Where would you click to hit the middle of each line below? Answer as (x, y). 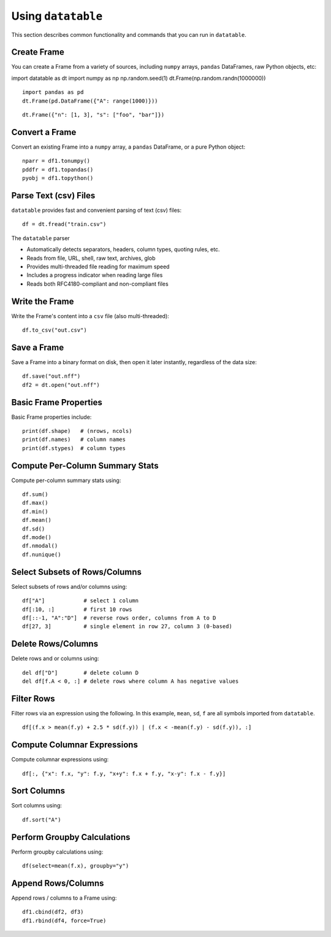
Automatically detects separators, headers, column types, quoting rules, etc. (123, 249)
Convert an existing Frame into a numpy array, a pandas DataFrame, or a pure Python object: (128, 147)
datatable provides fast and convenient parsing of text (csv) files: (97, 210)
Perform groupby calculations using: (57, 852)
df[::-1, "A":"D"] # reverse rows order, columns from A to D (119, 618)
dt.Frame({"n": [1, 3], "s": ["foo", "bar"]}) (93, 115)
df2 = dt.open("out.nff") (61, 385)
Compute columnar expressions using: (60, 760)
